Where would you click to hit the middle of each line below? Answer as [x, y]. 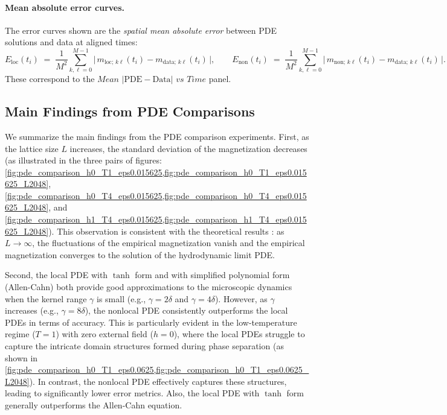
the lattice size [32, 148]
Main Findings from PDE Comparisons [130, 111]
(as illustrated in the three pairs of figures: [83, 160]
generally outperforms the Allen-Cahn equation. [94, 404]
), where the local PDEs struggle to [239, 334]
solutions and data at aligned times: [71, 42]
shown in [21, 357]
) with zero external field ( [105, 334]
